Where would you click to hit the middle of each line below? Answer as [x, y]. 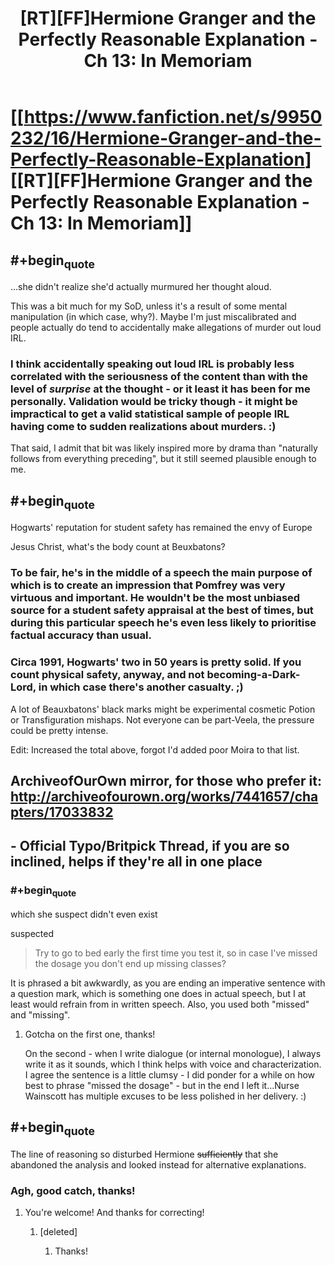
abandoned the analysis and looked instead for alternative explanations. [158, 1165]
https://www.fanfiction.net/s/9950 [173, 117]
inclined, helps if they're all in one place [136, 862]
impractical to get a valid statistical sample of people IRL [150, 414]
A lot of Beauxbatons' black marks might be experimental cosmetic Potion [163, 709]
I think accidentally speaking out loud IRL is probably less [152, 364]
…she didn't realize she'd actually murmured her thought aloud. [141, 287]
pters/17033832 [62, 812]
